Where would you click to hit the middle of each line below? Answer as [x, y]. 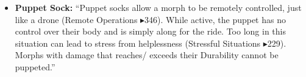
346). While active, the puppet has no [215, 19]
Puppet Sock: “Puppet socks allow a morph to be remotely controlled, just [158, 7]
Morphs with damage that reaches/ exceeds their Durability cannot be [147, 55]
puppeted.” [35, 66]
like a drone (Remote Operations [76, 19]
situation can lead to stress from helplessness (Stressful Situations [138, 43]
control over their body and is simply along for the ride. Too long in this [150, 31]
